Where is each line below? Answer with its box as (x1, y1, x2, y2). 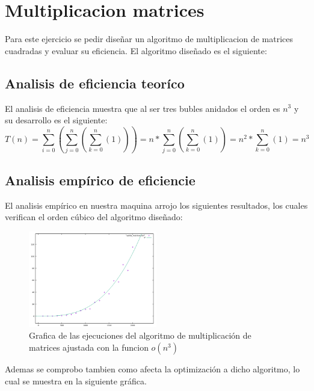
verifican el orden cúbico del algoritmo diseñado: (5, 211, 183, 223)
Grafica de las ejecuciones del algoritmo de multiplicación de (29, 329, 251, 342)
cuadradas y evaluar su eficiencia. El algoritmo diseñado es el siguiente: (5, 44, 267, 57)
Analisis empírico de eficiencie (5, 170, 195, 189)
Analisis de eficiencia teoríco (5, 73, 185, 92)
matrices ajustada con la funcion (29, 341, 149, 353)
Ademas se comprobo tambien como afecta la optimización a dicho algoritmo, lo (5, 363, 300, 375)
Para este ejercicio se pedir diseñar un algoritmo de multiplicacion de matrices (5, 32, 294, 45)
